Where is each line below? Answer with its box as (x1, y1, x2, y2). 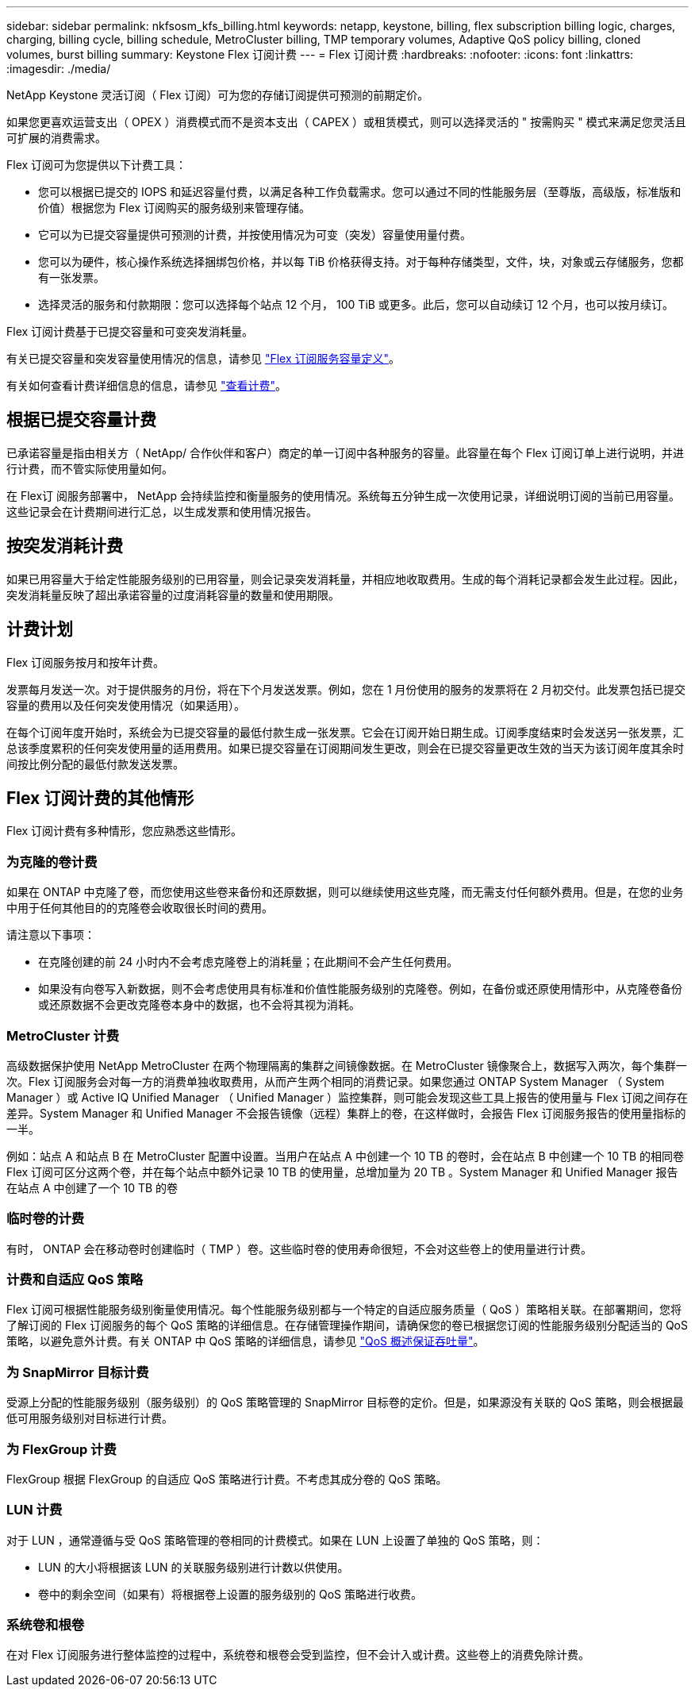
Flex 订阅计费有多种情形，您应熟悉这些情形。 (6, 824, 243, 838)
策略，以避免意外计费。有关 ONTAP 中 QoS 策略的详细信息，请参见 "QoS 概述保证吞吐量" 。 (6, 1334, 485, 1349)
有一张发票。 (38, 271, 105, 284)
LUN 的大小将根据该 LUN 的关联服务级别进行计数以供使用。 (38, 1560, 349, 1574)
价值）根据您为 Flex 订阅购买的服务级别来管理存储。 (38, 201, 311, 214)
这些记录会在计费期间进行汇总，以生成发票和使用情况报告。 (6, 504, 317, 518)
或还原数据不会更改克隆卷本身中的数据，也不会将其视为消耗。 (38, 998, 360, 1012)
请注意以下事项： (6, 928, 95, 942)
